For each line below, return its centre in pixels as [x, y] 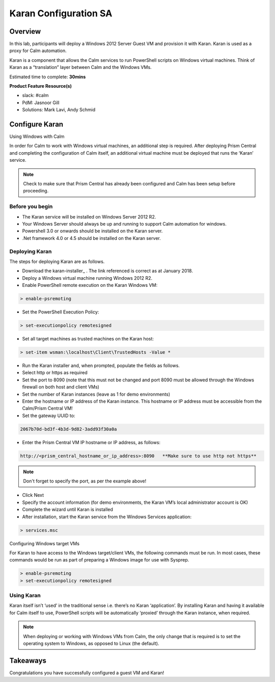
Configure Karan [36, 124]
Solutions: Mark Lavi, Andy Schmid [59, 110]
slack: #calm [35, 95]
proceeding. [36, 191]
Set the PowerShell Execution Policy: [61, 312]
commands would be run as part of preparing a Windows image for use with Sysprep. [99, 560]
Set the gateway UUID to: [49, 416]
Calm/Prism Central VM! [48, 408]
